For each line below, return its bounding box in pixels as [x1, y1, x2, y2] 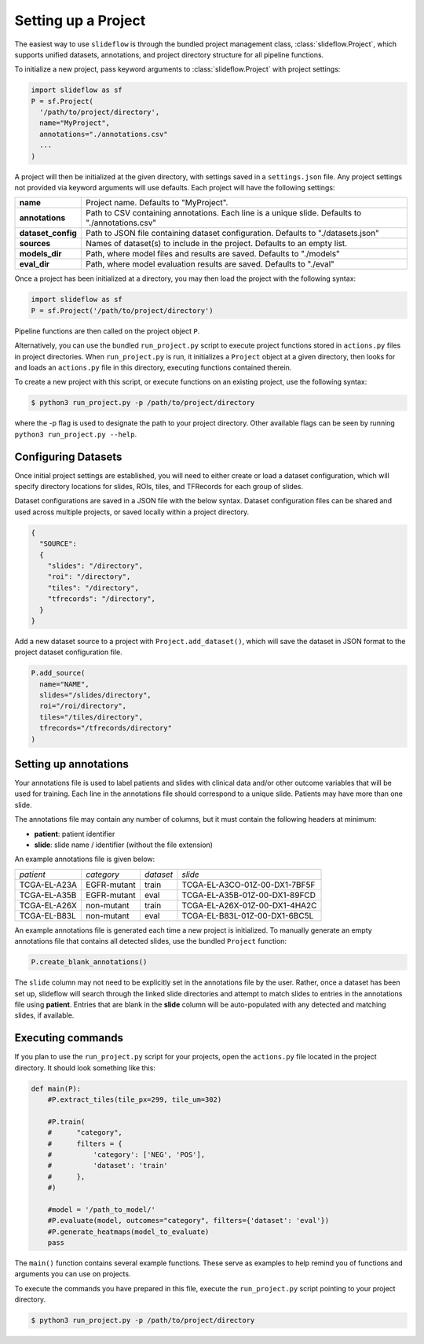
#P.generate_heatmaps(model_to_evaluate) [47, 1227, 210, 1236]
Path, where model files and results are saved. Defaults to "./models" [85, 249, 341, 260]
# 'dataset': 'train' [47, 1161, 168, 1170]
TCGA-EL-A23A [19, 879, 78, 890]
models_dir [19, 249, 62, 260]
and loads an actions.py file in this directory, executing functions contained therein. [14, 363, 292, 372]
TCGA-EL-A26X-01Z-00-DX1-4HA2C [181, 900, 317, 911]
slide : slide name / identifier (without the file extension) [34, 840, 214, 849]
